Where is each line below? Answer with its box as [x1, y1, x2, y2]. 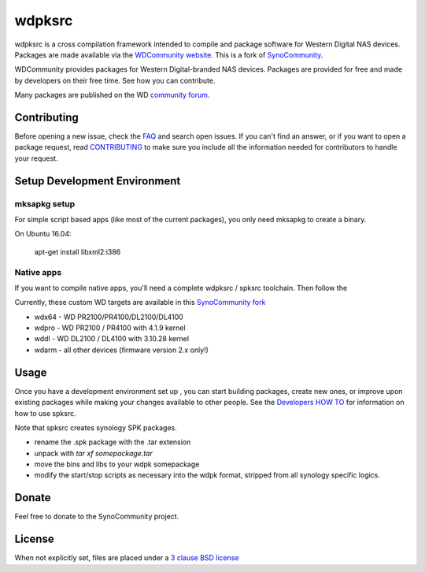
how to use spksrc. [14, 408, 76, 418]
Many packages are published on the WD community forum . [14, 91, 210, 100]
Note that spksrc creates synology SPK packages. [14, 422, 177, 433]
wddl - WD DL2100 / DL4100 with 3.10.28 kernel [34, 334, 189, 344]
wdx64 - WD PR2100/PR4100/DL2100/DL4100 [34, 312, 184, 321]
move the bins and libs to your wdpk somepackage [34, 459, 200, 469]
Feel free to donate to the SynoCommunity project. [14, 512, 179, 522]
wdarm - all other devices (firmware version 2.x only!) [34, 345, 209, 355]
